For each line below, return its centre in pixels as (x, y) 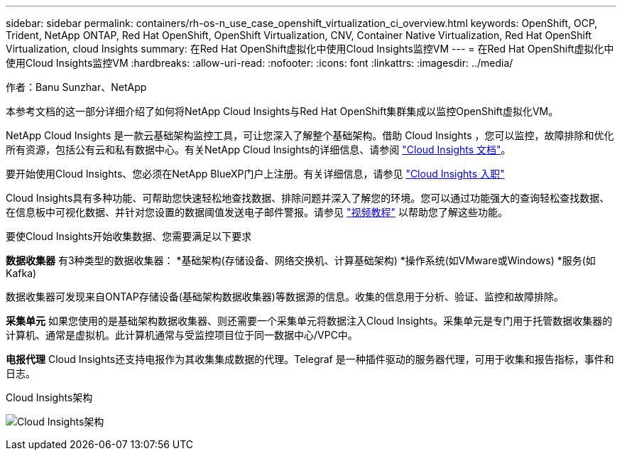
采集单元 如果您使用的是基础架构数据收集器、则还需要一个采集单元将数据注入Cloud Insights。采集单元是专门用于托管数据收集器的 (309, 321)
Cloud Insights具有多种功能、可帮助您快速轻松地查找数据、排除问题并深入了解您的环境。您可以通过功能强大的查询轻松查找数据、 (308, 198)
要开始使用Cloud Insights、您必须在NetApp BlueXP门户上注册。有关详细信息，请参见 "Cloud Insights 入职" (255, 174)
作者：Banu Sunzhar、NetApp (76, 87)
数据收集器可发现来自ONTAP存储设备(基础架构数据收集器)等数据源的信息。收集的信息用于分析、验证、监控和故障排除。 (285, 297)
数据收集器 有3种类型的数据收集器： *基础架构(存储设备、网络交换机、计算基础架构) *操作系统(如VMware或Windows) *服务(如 (301, 260)
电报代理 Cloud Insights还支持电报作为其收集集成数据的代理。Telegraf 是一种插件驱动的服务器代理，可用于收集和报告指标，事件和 (310, 359)
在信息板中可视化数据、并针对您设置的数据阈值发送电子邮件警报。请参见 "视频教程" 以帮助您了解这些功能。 (257, 212)
